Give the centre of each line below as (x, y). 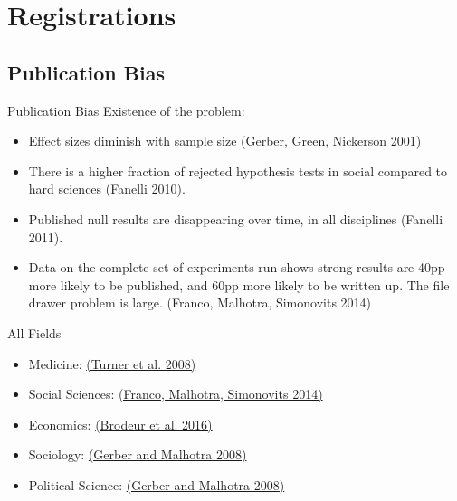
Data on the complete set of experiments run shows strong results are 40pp (237, 267)
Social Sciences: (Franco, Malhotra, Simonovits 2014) (176, 394)
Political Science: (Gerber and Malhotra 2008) (157, 484)
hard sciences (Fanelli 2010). (107, 189)
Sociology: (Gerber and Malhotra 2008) (138, 454)
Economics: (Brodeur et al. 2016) (120, 424)
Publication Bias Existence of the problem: (126, 110)
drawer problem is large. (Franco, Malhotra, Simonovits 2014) (200, 302)
